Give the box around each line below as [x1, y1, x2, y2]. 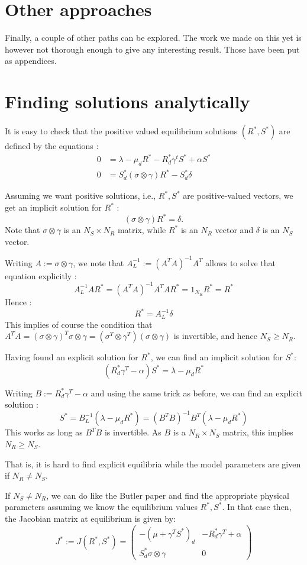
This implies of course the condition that [5, 318, 153, 330]
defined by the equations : [5, 140, 99, 152]
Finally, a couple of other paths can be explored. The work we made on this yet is [5, 31, 302, 44]
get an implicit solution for [5, 201, 102, 214]
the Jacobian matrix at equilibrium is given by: [5, 512, 176, 524]
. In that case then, [222, 501, 292, 513]
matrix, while [117, 224, 166, 236]
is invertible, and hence [173, 330, 258, 342]
